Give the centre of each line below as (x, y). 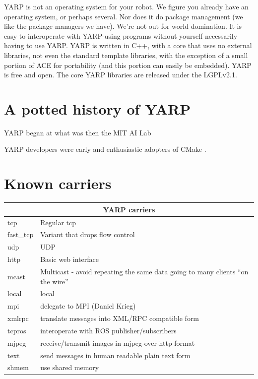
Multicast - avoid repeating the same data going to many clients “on (144, 271)
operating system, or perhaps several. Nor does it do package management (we (124, 16)
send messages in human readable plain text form (115, 355)
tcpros (17, 330)
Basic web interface (69, 259)
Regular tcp (58, 222)
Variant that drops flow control (88, 234)
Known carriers (58, 183)
